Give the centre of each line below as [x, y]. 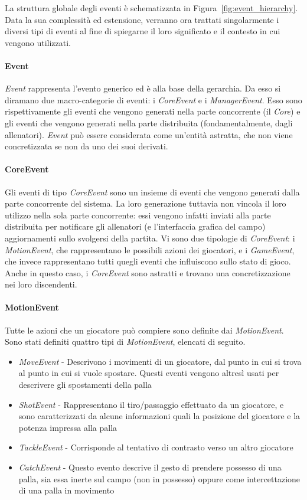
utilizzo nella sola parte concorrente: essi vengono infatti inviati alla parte [138, 215]
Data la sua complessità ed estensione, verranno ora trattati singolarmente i [142, 19]
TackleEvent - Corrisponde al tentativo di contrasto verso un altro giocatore [156, 447]
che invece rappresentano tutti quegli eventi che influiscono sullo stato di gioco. [148, 261]
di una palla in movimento [66, 490]
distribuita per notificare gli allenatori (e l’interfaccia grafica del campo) [135, 226]
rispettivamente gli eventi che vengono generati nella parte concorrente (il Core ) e [153, 111]
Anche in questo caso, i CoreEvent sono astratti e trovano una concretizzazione [148, 272]
